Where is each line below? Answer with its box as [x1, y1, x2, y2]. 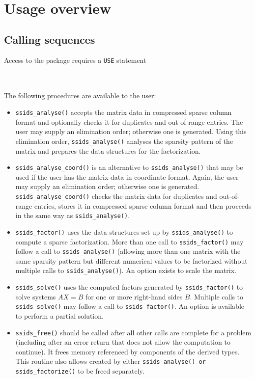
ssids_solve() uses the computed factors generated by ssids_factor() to [15, 282, 243, 292]
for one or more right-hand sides [85, 291, 183, 301]
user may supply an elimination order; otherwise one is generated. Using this [15, 126, 247, 136]
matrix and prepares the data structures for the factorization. [15, 145, 201, 156]
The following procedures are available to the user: [4, 90, 156, 101]
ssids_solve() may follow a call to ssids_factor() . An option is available [15, 301, 245, 311]
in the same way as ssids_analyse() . [15, 210, 130, 220]
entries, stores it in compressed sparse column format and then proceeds [34, 200, 252, 211]
